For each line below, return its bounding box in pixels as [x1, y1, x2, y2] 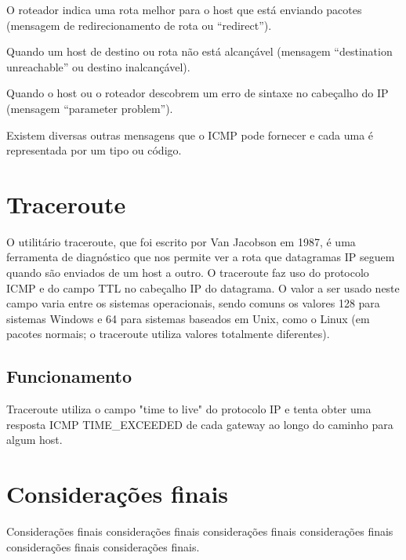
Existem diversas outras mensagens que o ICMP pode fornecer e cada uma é [6, 126, 374, 143]
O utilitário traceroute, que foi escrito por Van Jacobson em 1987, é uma [6, 233, 356, 249]
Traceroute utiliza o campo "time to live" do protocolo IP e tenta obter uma [6, 401, 372, 417]
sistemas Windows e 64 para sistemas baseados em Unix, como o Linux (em [6, 310, 370, 326]
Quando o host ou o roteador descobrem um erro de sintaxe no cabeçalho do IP [6, 85, 389, 101]
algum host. [6, 431, 63, 448]
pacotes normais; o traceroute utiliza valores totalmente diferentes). [6, 325, 330, 342]
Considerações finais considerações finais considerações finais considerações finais [6, 523, 393, 540]
